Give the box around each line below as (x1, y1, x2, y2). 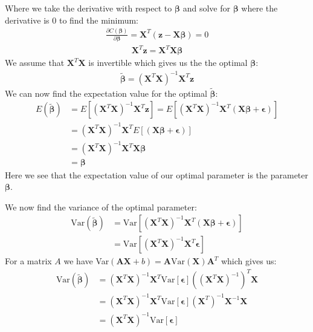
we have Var (63, 255, 109, 267)
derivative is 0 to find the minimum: (5, 13, 139, 26)
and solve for (182, 2, 230, 14)
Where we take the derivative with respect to (5, 2, 172, 14)
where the (241, 2, 278, 14)
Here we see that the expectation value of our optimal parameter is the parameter (5, 168, 308, 181)
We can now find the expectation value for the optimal (5, 86, 207, 99)
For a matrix (5, 255, 52, 267)
